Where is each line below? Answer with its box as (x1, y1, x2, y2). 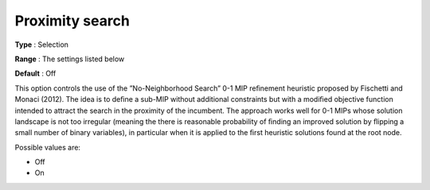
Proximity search (14, 12, 131, 29)
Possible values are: (14, 142, 81, 152)
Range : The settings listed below (14, 54, 125, 64)
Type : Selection (14, 40, 69, 49)
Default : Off (14, 68, 57, 79)
